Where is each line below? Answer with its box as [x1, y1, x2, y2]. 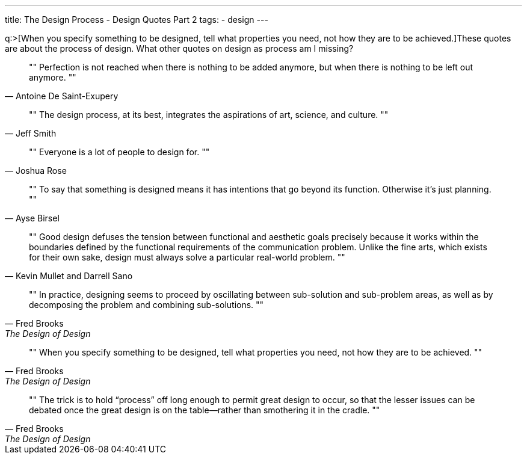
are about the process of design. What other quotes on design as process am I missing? [5, 43, 354, 54]
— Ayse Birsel [5, 213, 60, 223]
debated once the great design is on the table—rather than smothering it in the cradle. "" [29, 405, 380, 415]
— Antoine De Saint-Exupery [5, 91, 119, 101]
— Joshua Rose [5, 165, 67, 176]
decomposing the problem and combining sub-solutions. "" [29, 300, 264, 310]
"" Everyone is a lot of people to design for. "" [29, 147, 210, 157]
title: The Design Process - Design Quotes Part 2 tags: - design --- [5, 14, 268, 25]
